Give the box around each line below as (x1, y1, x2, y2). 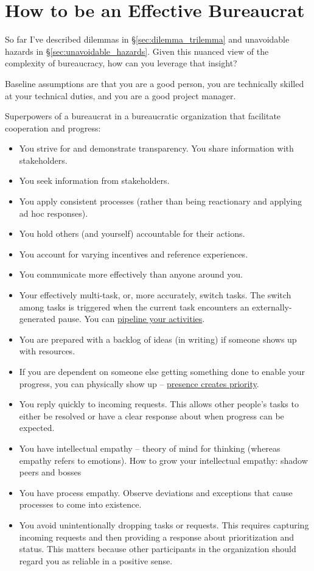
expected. (19, 421, 55, 434)
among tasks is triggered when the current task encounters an (19, 300, 249, 313)
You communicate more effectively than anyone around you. (19, 268, 243, 281)
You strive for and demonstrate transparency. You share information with (19, 142, 294, 155)
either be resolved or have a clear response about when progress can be (19, 409, 284, 422)
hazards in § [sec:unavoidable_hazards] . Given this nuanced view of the (5, 44, 269, 57)
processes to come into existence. (19, 498, 142, 511)
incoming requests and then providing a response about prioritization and (19, 530, 295, 543)
